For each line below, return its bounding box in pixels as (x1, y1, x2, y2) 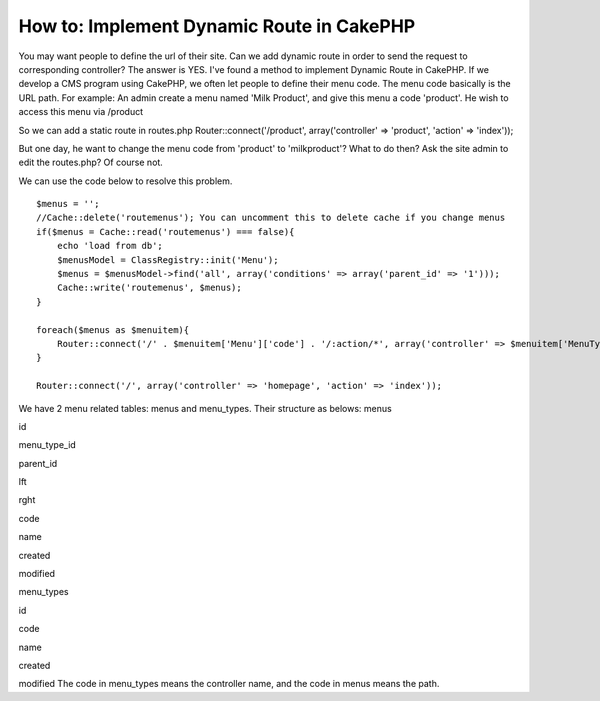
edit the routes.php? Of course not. (18, 156, 164, 169)
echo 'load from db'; (56, 240, 164, 252)
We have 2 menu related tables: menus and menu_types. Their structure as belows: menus (18, 402, 392, 414)
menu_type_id (18, 439, 77, 451)
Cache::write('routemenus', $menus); (56, 282, 242, 294)
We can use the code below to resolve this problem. (18, 175, 233, 187)
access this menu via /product (18, 106, 144, 118)
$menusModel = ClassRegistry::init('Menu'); (56, 254, 279, 265)
